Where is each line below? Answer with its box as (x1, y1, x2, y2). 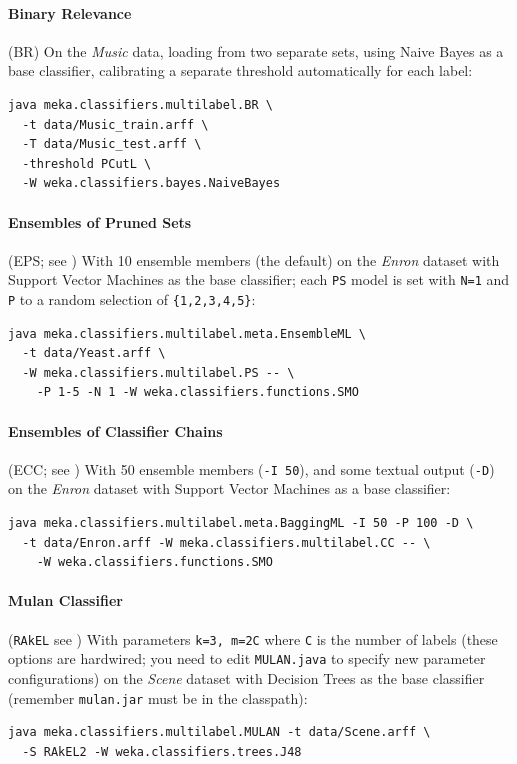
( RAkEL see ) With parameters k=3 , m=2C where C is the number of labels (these (8, 628, 498, 649)
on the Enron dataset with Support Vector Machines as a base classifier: (8, 478, 451, 499)
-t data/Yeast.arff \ (22, 346, 166, 361)
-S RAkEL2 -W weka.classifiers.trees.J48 (22, 744, 302, 759)
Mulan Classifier (8, 590, 123, 611)
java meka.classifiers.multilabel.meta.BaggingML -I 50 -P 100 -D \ (8, 516, 474, 531)
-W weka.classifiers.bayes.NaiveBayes (22, 176, 281, 191)
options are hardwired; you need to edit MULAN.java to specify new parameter (8, 648, 486, 669)
